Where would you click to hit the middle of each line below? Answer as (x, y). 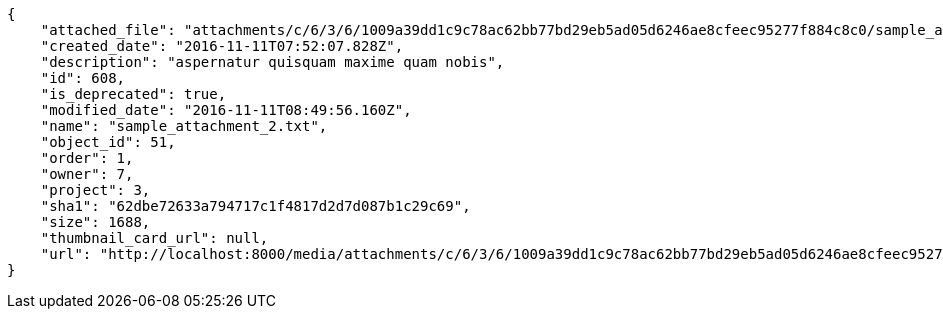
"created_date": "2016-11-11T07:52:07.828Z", (222, 46)
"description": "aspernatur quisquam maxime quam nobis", (272, 62)
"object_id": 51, (108, 142)
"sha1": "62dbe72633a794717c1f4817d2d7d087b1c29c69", (255, 206)
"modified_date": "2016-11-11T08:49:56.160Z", (226, 110)
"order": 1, (87, 158)
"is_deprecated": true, (133, 94)
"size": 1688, (95, 222)
